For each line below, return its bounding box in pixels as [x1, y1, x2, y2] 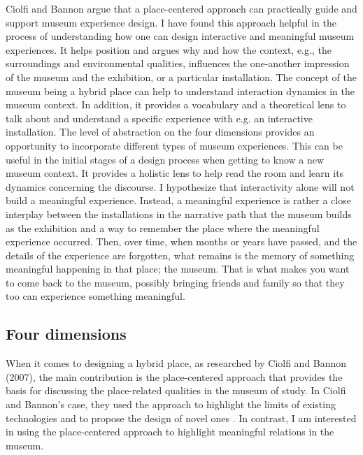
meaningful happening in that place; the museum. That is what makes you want [6, 261, 350, 276]
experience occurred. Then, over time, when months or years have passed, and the [6, 234, 357, 249]
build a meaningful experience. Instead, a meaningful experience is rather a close [6, 193, 351, 208]
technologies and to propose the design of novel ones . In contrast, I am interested [6, 410, 357, 425]
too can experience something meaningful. [6, 289, 185, 303]
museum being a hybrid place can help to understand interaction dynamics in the [6, 83, 355, 98]
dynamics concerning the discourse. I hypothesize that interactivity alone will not [6, 179, 355, 194]
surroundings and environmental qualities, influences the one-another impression [6, 56, 350, 71]
